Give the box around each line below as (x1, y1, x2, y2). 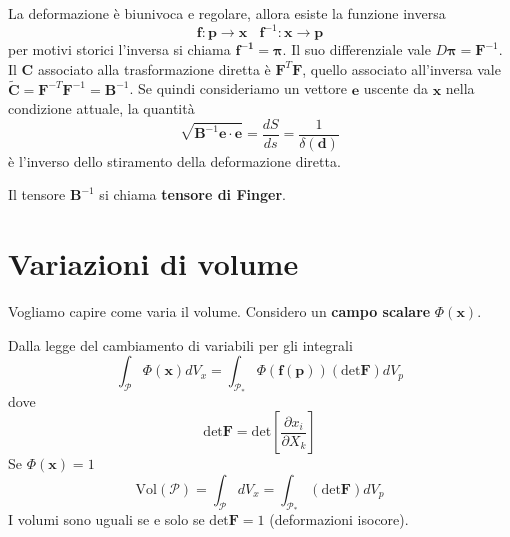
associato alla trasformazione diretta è (37, 58, 271, 79)
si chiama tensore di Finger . (99, 184, 286, 205)
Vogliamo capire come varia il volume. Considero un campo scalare (8, 301, 431, 322)
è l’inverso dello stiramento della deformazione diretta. (8, 150, 341, 171)
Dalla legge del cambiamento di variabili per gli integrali (8, 334, 353, 355)
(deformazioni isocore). (269, 509, 409, 530)
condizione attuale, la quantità (8, 98, 195, 119)
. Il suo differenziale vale (282, 39, 431, 60)
